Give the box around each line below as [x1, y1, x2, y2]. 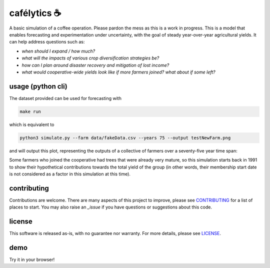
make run [19, 108, 41, 114]
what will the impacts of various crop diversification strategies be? [21, 55, 159, 61]
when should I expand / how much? [21, 48, 95, 54]
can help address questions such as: [9, 39, 85, 45]
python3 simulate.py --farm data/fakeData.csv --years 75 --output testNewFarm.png [19, 135, 231, 140]
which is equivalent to [9, 121, 54, 127]
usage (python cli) [9, 82, 67, 90]
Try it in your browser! [9, 256, 55, 262]
